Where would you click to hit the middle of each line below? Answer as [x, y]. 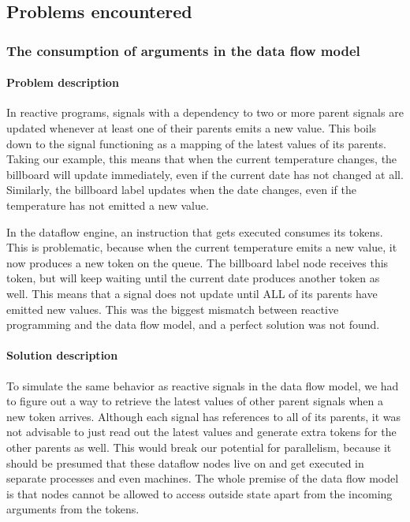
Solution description [62, 355]
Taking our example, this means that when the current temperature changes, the [202, 159]
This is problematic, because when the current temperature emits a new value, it [202, 247]
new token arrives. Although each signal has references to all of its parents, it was [204, 416]
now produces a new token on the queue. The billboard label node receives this [198, 262]
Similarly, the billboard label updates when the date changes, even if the [181, 190]
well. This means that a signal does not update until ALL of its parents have [192, 293]
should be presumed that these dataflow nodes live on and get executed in [185, 462]
